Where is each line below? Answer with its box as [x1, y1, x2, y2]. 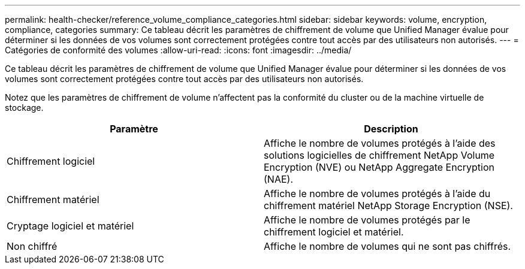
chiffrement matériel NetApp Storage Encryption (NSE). [264, 200, 513, 211]
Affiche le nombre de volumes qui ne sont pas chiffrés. [264, 240, 511, 252]
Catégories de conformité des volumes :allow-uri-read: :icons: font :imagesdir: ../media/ [5, 45, 352, 55]
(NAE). [264, 173, 293, 185]
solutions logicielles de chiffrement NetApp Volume [264, 149, 495, 161]
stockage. [5, 102, 44, 113]
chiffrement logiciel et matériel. [264, 226, 404, 238]
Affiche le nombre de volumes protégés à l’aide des [264, 137, 496, 149]
